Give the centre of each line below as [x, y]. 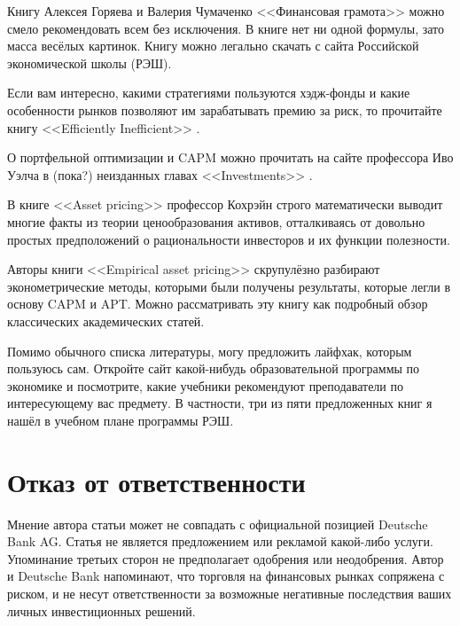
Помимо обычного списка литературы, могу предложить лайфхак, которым [210, 351]
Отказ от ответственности [156, 481]
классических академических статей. [106, 321]
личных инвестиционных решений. [101, 610]
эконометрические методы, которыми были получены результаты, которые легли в [229, 286]
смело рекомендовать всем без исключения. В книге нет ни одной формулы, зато [226, 28]
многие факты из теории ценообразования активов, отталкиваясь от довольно [216, 221]
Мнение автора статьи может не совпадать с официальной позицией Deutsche [218, 524]
